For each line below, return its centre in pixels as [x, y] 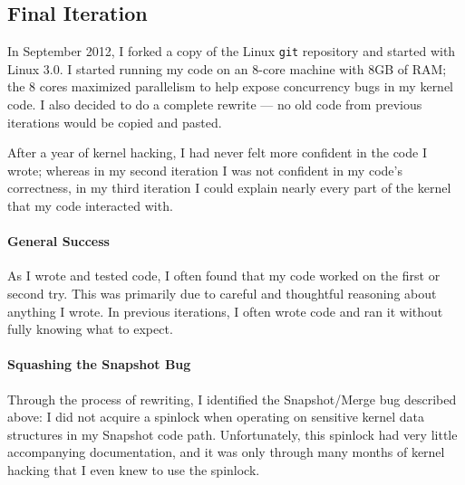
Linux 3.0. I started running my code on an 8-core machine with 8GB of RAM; [227, 68]
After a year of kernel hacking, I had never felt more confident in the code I [217, 152]
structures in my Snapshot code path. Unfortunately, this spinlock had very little [232, 434]
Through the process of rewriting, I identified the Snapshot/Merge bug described [232, 399]
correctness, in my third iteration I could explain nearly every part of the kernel [229, 188]
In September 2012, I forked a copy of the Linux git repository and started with [232, 51]
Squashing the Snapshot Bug [99, 364]
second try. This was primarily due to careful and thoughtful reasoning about [222, 293]
